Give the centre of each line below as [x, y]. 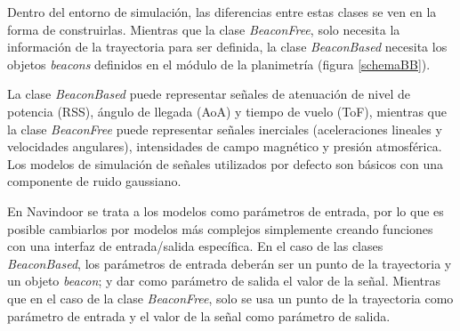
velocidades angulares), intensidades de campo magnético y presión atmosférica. [225, 146]
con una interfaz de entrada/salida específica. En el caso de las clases [195, 246]
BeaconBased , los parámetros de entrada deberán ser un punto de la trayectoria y [230, 263]
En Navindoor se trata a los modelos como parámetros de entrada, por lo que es [226, 210]
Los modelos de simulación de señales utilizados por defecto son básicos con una [226, 163]
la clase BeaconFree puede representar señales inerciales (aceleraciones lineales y [225, 129]
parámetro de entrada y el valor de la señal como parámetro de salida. [199, 315]
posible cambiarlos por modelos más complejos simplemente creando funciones [220, 228]
